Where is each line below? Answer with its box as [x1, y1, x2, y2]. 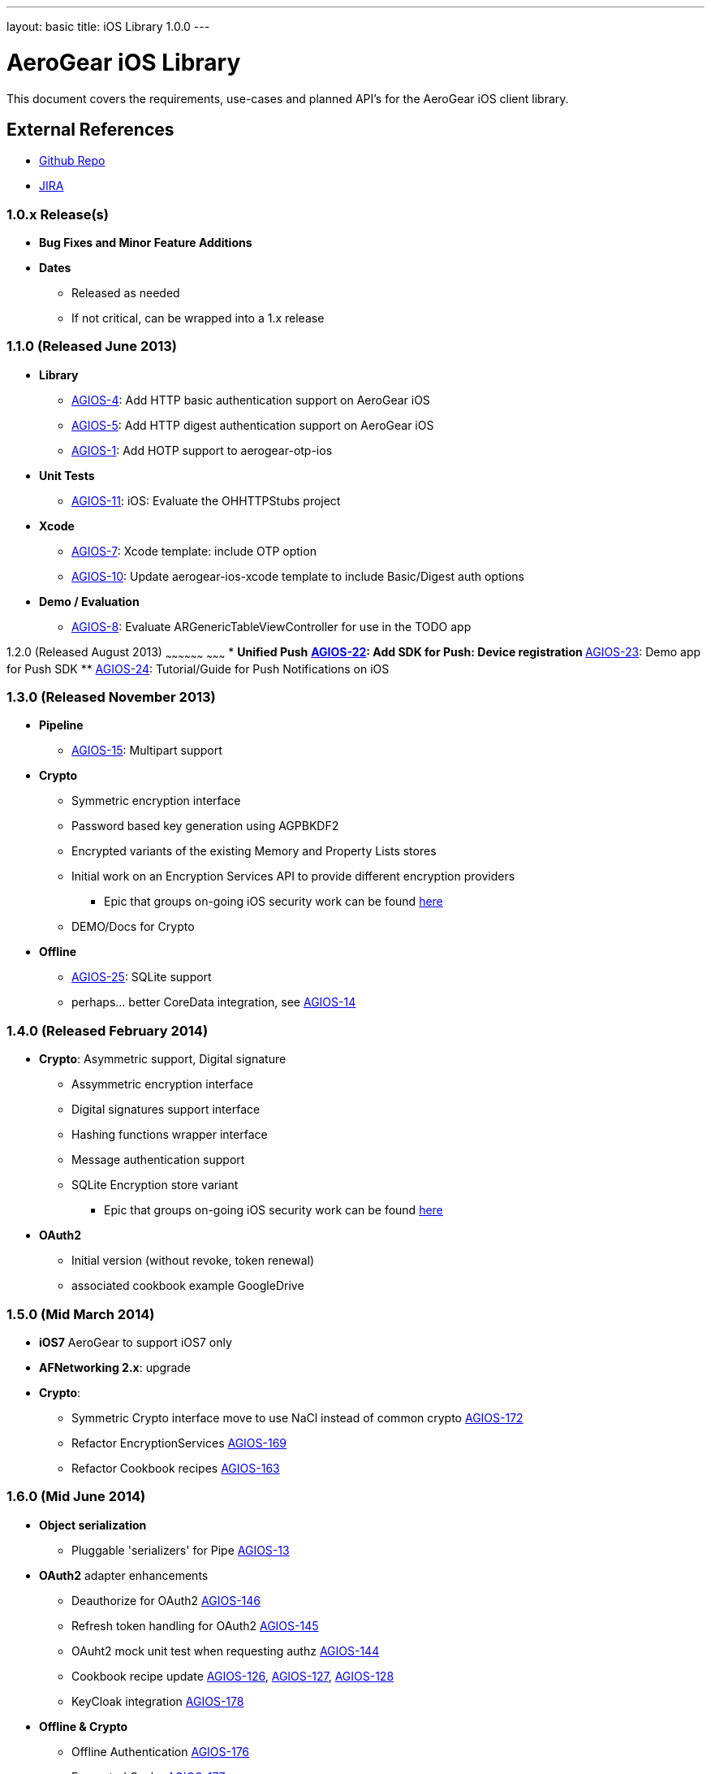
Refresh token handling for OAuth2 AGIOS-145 [71, 1618, 319, 1633]
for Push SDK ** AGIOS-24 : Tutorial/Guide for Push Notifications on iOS [6, 661, 390, 676]
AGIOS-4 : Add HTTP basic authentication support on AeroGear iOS [71, 392, 430, 407]
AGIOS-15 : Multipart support [71, 743, 222, 758]
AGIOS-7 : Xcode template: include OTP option [71, 543, 317, 558]
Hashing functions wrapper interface [71, 1127, 268, 1142]
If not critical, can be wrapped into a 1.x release [71, 311, 325, 326]
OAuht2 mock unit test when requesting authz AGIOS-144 [71, 1643, 380, 1658]
